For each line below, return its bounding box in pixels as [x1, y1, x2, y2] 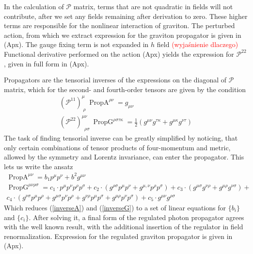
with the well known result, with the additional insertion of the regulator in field [4, 222, 243, 232]
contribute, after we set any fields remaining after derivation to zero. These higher [4, 11, 248, 21]
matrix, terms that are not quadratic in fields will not [73, 1, 233, 11]
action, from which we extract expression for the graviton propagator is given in [4, 30, 241, 40]
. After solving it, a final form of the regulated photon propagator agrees [29, 212, 244, 222]
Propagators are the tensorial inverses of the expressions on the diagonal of [4, 75, 227, 85]
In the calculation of [4, 1, 64, 11]
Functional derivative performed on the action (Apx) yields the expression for [4, 48, 234, 59]
